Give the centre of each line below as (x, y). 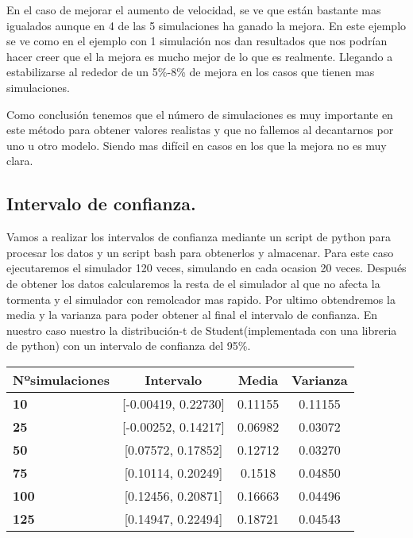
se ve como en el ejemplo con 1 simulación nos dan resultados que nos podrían (197, 41)
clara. (20, 161)
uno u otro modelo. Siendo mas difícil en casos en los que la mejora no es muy (197, 145)
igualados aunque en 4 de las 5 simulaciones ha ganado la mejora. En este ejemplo (206, 25)
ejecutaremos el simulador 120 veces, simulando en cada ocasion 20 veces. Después (206, 268)
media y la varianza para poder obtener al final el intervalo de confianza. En (192, 315)
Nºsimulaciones (61, 379)
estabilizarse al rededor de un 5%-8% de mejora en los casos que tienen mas (191, 72)
